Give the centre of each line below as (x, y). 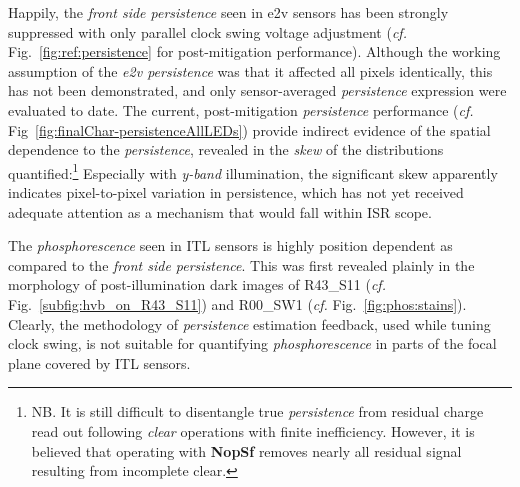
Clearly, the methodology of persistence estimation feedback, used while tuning (249, 323)
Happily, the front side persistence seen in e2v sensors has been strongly (228, 12)
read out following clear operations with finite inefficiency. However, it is (253, 430)
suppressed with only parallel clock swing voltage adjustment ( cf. (207, 31)
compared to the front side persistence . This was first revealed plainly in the (241, 264)
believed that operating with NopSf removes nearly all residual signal (246, 450)
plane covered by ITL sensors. (99, 362)
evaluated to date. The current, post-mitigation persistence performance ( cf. (241, 109)
